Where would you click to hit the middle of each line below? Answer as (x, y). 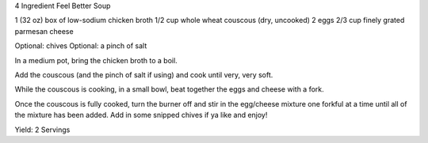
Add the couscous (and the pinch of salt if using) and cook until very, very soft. (144, 74)
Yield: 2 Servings (42, 130)
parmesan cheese (44, 31)
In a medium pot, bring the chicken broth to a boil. (96, 60)
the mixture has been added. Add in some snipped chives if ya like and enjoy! (141, 115)
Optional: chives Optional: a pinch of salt (81, 46)
